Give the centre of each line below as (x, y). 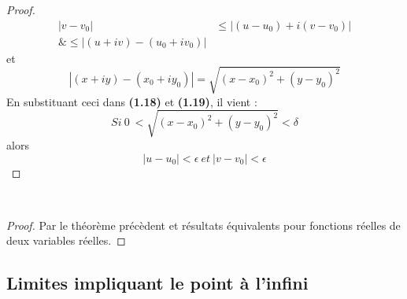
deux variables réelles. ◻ (66, 240)
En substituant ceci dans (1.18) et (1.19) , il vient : (132, 101)
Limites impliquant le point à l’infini (157, 283)
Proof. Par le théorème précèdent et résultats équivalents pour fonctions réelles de (203, 225)
